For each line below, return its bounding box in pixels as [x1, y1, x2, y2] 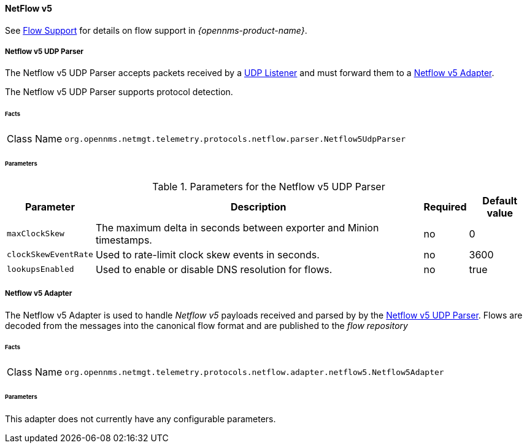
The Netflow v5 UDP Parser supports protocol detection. [5, 87, 233, 98]
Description [231, 200, 287, 213]
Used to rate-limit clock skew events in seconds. [95, 248, 320, 261]
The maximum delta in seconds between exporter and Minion [95, 221, 379, 234]
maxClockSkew [7, 229, 64, 239]
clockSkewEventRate [7, 250, 93, 260]
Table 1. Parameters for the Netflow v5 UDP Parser [152, 180, 385, 193]
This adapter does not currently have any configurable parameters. [5, 413, 276, 424]
